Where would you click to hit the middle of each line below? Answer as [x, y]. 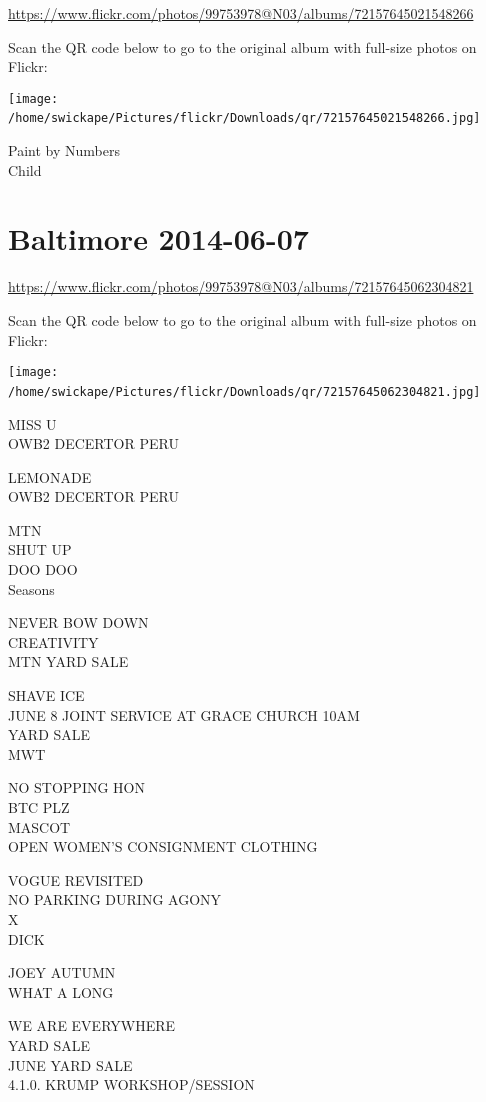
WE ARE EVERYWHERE [92, 1025]
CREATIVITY [53, 641]
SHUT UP [40, 549]
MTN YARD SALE [68, 661]
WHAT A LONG [61, 991]
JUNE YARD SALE [70, 1064]
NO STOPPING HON [77, 787]
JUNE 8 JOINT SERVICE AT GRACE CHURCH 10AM [184, 714]
